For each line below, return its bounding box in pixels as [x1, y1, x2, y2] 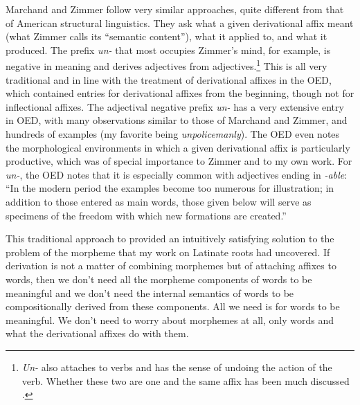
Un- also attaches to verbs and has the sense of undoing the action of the [21, 359, 332, 374]
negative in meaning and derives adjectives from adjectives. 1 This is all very [6, 57, 327, 73]
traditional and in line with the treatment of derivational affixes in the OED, [6, 72, 332, 87]
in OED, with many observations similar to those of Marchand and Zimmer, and [6, 113, 348, 127]
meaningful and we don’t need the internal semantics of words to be [6, 285, 294, 300]
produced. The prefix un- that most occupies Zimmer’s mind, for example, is [6, 42, 331, 57]
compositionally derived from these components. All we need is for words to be [6, 299, 340, 314]
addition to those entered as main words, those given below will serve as [6, 194, 312, 208]
